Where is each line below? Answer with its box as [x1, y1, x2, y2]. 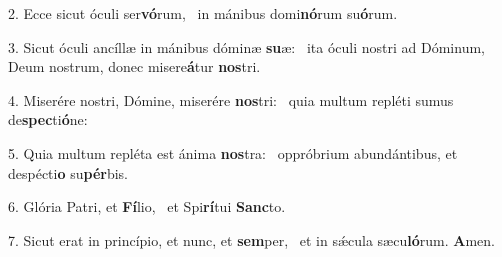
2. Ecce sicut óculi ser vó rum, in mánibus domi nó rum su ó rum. [8, 3, 398, 23]
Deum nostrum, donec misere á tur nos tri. [8, 56, 261, 77]
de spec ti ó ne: [8, 109, 88, 130]
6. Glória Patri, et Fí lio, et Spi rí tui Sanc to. [8, 196, 286, 217]
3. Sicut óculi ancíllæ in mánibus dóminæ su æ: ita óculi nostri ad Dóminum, [8, 36, 485, 57]
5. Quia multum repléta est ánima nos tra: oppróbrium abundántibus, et [8, 142, 458, 163]
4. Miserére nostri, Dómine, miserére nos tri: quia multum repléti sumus [8, 89, 454, 110]
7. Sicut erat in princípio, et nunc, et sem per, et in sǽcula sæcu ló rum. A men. [8, 229, 495, 250]
